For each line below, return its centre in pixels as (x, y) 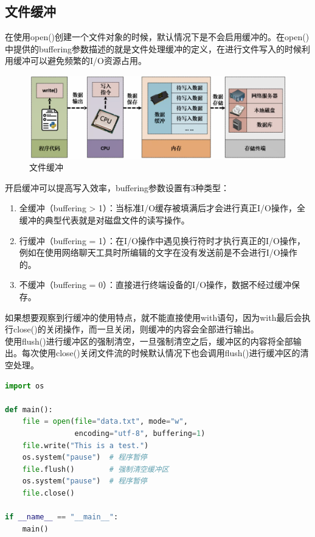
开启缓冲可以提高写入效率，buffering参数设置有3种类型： (117, 187)
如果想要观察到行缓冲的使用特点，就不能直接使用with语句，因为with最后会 (154, 317)
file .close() (48, 493)
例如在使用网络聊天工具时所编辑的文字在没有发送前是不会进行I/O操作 (158, 252)
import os (25, 386)
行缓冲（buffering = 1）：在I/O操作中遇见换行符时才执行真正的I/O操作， (162, 240)
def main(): (29, 409)
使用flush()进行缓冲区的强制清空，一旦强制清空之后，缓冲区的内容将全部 (149, 341)
